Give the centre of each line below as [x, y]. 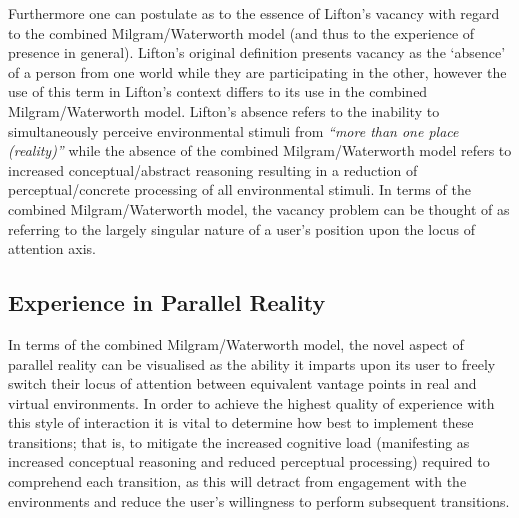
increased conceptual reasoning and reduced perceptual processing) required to [249, 461]
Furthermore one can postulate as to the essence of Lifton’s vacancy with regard [254, 13]
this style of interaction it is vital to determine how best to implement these [241, 422]
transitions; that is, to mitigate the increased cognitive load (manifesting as [239, 441]
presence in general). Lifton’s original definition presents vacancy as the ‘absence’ [257, 52]
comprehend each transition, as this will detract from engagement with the [237, 481]
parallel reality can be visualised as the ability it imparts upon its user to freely [252, 363]
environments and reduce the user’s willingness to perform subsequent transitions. [259, 500]
